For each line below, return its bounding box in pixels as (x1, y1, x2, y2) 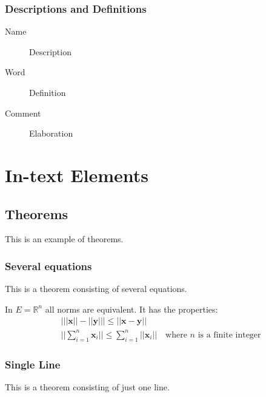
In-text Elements (5, 162, 148, 187)
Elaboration (29, 127, 73, 140)
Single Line (5, 356, 61, 372)
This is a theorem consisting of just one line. (5, 380, 170, 393)
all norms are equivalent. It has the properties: (45, 302, 218, 315)
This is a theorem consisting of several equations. (5, 282, 187, 295)
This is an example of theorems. (5, 232, 124, 245)
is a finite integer (198, 330, 261, 339)
